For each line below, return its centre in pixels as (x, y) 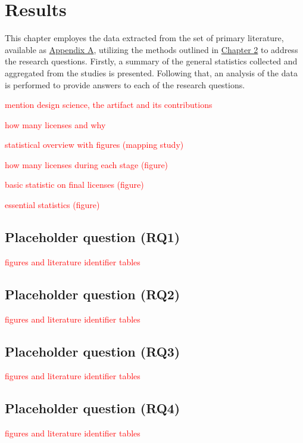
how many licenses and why (55, 124)
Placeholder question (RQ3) (93, 351)
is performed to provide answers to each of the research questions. (125, 84)
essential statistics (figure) (52, 205)
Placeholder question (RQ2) (93, 294)
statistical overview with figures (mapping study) (94, 145)
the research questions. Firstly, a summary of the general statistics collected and (151, 61)
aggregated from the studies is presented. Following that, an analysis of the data (151, 72)
